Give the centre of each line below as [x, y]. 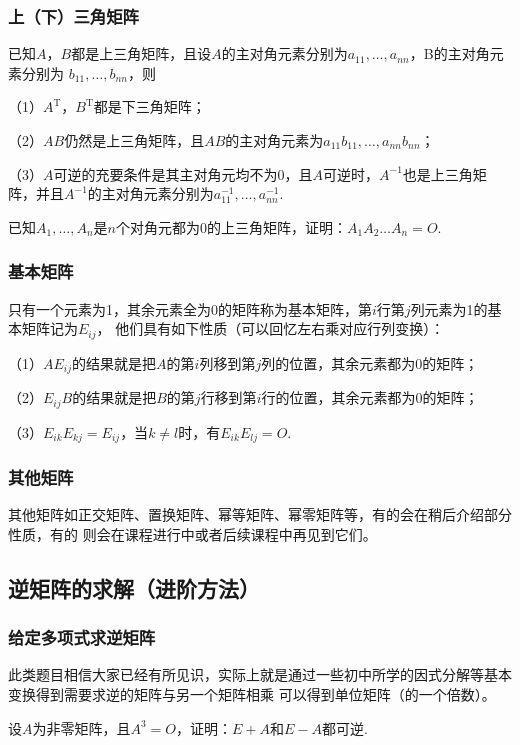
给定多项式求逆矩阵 [82, 637]
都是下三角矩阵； [149, 106]
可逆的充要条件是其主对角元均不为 [165, 173]
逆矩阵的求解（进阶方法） [134, 587]
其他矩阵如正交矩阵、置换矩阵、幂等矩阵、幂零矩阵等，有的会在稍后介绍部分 [260, 514]
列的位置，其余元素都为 [338, 362]
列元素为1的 [449, 308]
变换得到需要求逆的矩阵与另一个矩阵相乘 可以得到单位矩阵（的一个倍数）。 [252, 694]
